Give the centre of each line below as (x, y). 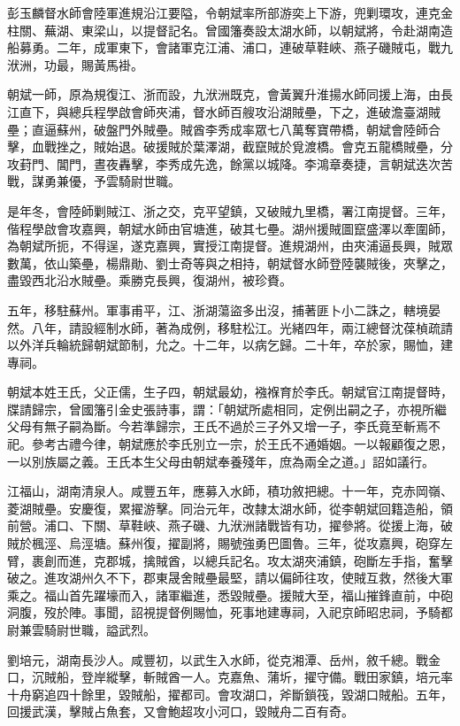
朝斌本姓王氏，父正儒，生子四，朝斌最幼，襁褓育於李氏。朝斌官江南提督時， (230, 392)
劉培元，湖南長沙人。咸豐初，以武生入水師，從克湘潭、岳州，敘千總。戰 (218, 659)
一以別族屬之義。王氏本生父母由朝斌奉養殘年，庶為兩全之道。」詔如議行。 (221, 461)
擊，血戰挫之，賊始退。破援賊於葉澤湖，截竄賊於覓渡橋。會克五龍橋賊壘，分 (230, 147)
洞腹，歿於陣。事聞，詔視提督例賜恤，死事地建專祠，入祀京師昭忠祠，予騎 (224, 612)
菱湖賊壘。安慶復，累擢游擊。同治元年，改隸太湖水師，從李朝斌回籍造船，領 (230, 508)
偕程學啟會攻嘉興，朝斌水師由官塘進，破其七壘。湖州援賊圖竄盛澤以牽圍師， (230, 228)
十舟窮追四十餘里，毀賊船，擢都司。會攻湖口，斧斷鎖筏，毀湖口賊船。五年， (230, 694)
